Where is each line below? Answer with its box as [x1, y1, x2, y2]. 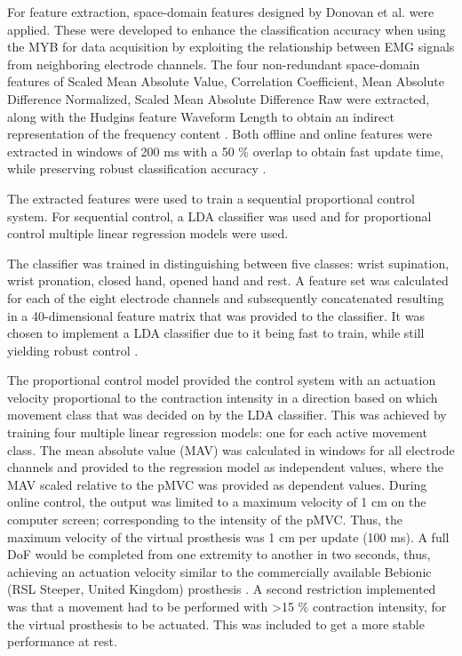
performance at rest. [7, 632, 117, 651]
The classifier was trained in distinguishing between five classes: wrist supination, [7, 253, 450, 272]
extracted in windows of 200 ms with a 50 [7, 141, 235, 160]
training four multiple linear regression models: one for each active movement [7, 423, 427, 442]
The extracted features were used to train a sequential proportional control [7, 188, 416, 207]
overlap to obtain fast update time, [252, 141, 444, 160]
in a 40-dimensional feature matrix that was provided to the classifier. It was [7, 306, 425, 324]
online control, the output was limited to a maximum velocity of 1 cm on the [7, 492, 426, 511]
